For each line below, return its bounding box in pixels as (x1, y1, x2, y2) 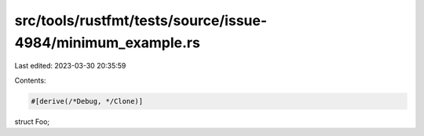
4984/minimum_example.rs (14, 34, 200, 51)
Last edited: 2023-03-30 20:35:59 (14, 61, 126, 71)
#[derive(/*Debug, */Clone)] (31, 97, 144, 105)
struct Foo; (14, 116, 50, 126)
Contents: (14, 75, 46, 85)
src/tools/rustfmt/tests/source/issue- (14, 12, 268, 29)
